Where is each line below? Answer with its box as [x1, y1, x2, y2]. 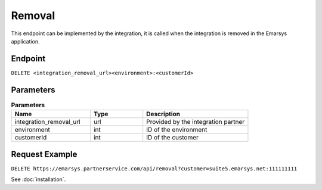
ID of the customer [146, 133, 199, 142]
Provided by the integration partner [146, 118, 245, 126]
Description [146, 110, 180, 119]
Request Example [11, 149, 78, 159]
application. [11, 38, 40, 45]
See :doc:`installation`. [11, 176, 66, 183]
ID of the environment [146, 126, 208, 134]
